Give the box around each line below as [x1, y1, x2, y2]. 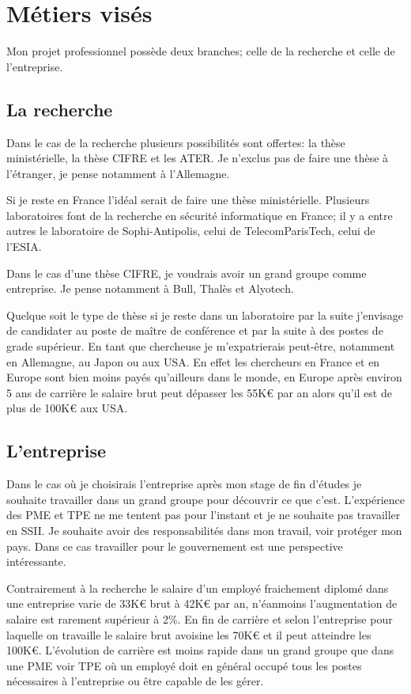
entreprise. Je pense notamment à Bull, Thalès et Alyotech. [6, 280, 294, 297]
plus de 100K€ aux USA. [6, 400, 128, 416]
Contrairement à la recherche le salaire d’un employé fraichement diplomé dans [6, 579, 389, 596]
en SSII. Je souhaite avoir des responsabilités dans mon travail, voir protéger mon [6, 522, 402, 538]
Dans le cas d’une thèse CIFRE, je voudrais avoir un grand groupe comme [6, 264, 367, 281]
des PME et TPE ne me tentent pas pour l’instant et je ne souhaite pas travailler [6, 506, 401, 523]
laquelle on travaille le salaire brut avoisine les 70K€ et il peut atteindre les [6, 626, 371, 643]
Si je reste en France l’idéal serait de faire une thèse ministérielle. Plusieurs [6, 192, 370, 208]
